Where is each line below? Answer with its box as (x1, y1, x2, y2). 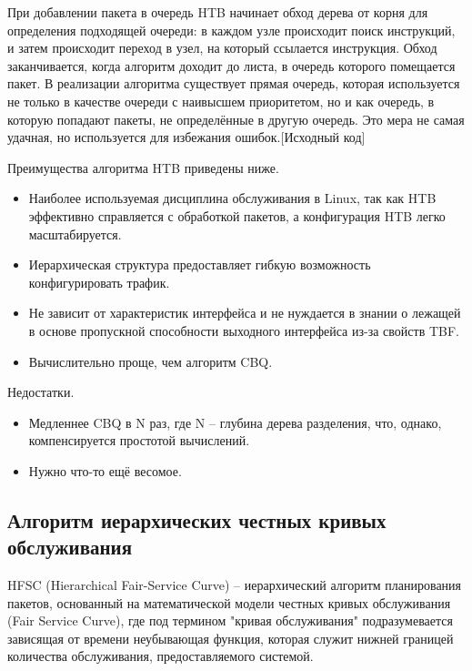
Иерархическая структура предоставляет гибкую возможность (28, 255, 371, 274)
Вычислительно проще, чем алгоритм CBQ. (28, 351, 273, 371)
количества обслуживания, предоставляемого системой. (7, 646, 314, 666)
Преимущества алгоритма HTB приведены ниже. (7, 158, 279, 177)
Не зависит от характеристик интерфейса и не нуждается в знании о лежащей (28, 303, 461, 322)
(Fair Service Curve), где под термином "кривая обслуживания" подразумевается (7, 611, 453, 630)
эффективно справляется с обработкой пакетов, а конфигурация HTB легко (28, 206, 446, 225)
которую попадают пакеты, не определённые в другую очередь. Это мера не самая (7, 109, 465, 128)
